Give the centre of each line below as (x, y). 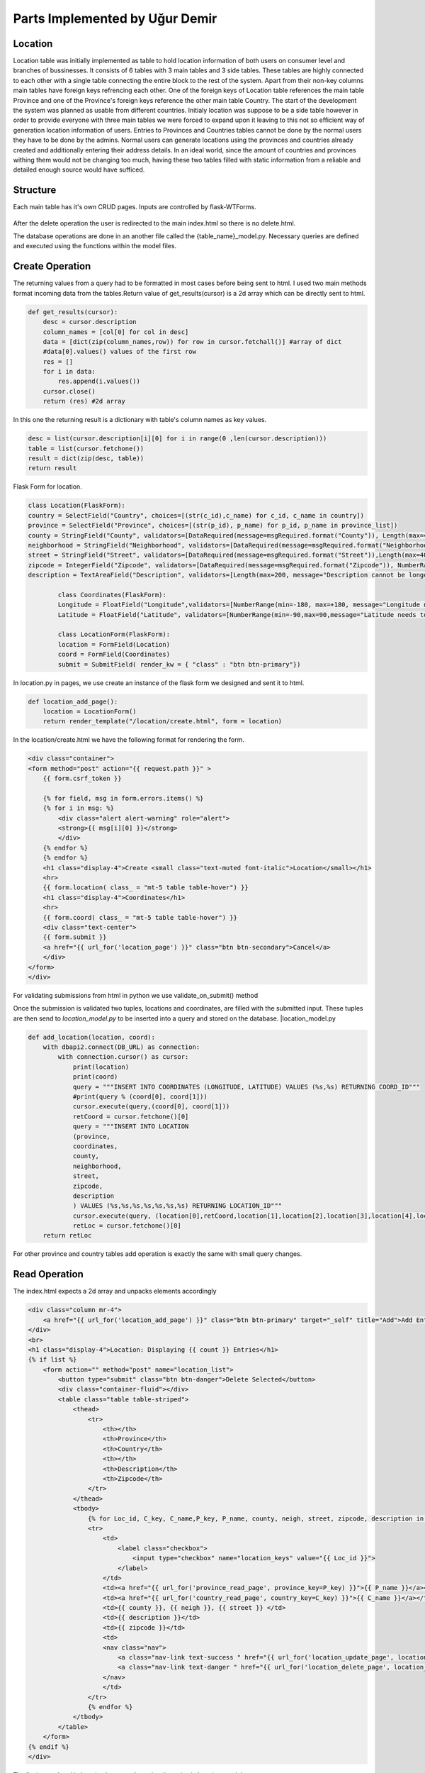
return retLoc (67, 1235)
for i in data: (69, 372)
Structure (35, 190)
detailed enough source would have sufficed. (79, 169)
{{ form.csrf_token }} (82, 779)
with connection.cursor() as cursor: (123, 1057)
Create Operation (52, 266)
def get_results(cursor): (73, 312)
